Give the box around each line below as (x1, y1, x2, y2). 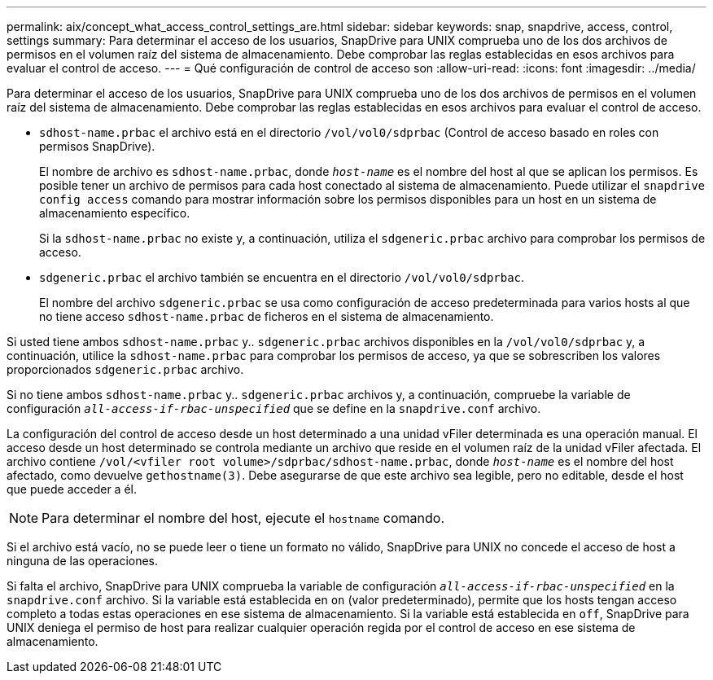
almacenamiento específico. (39, 206, 190, 220)
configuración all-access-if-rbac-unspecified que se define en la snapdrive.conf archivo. (7, 401, 541, 415)
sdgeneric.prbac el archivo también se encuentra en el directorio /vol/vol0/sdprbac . (39, 270, 525, 284)
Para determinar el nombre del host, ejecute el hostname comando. (42, 510, 444, 526)
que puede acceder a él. (7, 482, 137, 496)
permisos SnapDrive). (39, 139, 155, 153)
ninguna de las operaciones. (7, 554, 159, 568)
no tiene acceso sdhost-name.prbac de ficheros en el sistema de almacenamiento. (39, 309, 494, 323)
